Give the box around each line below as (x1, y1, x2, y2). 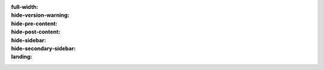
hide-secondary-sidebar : (11, 44, 76, 52)
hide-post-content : (11, 28, 61, 36)
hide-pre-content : (11, 20, 58, 27)
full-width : (11, 4, 38, 10)
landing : (11, 53, 32, 61)
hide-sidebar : (11, 36, 46, 44)
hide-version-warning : (11, 12, 70, 19)
